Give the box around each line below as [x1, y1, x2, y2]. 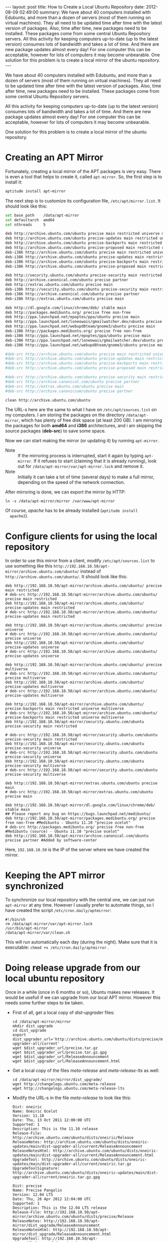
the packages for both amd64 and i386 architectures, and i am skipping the [5, 423, 162, 429]
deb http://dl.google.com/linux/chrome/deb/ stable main [5, 305, 126, 310]
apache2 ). [9, 513, 28, 519]
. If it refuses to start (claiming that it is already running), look [30, 458, 157, 464]
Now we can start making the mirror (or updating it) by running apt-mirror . [5, 438, 159, 444]
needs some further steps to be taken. [5, 1000, 84, 1006]
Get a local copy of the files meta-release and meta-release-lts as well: [12, 1068, 159, 1074]
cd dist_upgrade [12, 1028, 46, 1033]
